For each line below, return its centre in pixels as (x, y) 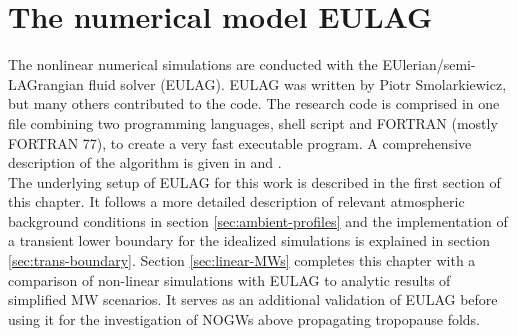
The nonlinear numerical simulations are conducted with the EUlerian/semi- (242, 64)
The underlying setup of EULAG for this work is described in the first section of (254, 181)
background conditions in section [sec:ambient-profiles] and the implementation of (258, 220)
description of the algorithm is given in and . (145, 162)
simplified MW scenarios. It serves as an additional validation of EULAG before (253, 299)
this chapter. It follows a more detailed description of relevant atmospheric (236, 201)
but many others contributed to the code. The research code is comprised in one (254, 103)
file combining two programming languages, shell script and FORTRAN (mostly (253, 122)
